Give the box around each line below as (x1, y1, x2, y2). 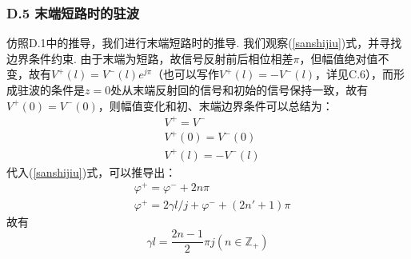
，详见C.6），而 (315, 66, 394, 82)
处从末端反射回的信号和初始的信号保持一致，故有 (110, 82, 369, 98)
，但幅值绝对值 (299, 50, 378, 66)
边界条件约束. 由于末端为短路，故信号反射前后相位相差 (6, 50, 293, 66)
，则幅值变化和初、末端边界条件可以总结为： (98, 97, 333, 114)
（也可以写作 (152, 66, 220, 82)
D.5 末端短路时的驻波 (6, 2, 140, 22)
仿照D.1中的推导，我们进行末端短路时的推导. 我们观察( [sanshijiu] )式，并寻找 (6, 34, 402, 51)
